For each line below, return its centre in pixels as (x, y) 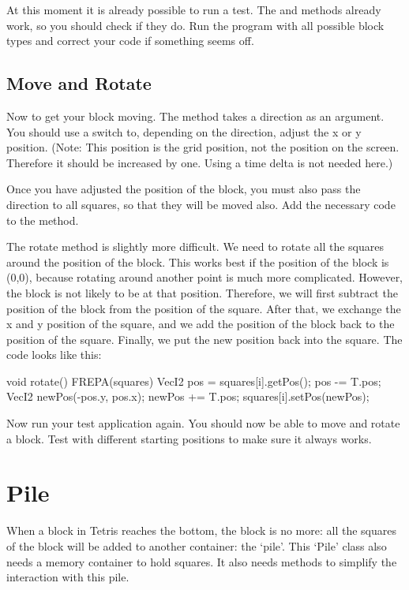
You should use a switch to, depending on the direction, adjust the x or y (184, 131)
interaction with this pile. (68, 577)
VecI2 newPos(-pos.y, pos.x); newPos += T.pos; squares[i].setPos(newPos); (188, 396)
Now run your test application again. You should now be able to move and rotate (203, 423)
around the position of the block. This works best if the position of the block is (198, 261)
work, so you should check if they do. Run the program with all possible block (195, 25)
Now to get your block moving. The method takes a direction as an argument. (195, 116)
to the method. (43, 220)
